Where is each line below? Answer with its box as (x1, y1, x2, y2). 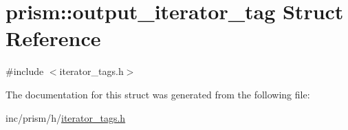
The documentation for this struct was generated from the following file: (6, 87, 310, 101)
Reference (6, 24, 101, 52)
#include (6, 64, 44, 78)
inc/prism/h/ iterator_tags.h (6, 110, 126, 124)
